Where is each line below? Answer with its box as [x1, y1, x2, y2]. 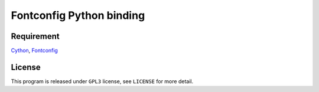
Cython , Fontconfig [11, 47, 58, 54]
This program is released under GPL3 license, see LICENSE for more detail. [11, 77, 194, 85]
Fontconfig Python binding [11, 9, 145, 22]
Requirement [11, 31, 60, 41]
